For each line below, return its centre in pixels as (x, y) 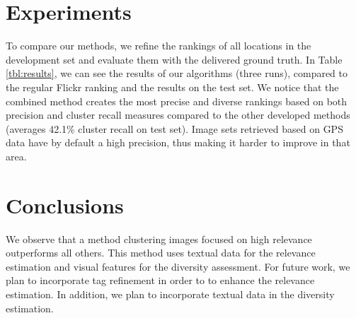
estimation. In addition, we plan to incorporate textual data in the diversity (170, 294)
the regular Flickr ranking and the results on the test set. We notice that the (172, 87)
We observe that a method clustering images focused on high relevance (159, 238)
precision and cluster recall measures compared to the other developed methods (178, 115)
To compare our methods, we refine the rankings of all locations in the (159, 46)
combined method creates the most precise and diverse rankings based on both (177, 101)
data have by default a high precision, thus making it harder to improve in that (178, 142)
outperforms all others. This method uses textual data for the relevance (161, 253)
